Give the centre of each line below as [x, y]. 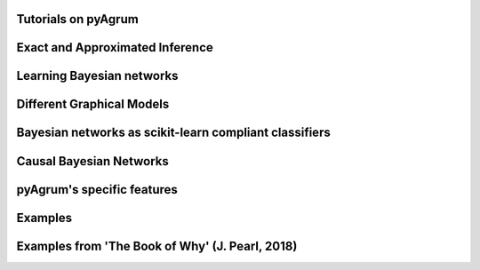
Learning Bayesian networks [97, 76]
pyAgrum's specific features [97, 190]
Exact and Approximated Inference [115, 48]
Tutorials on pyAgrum [78, 19]
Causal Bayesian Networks [92, 161]
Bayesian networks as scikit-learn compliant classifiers [173, 133]
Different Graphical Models [93, 104]
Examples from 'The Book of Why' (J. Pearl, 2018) [157, 246]
